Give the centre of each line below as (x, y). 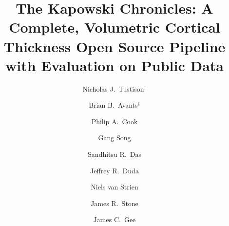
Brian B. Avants (113, 105)
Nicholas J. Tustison (113, 88)
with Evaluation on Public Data (114, 65)
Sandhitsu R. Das (114, 154)
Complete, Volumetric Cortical (114, 27)
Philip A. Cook (114, 121)
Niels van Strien (114, 187)
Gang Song (114, 138)
